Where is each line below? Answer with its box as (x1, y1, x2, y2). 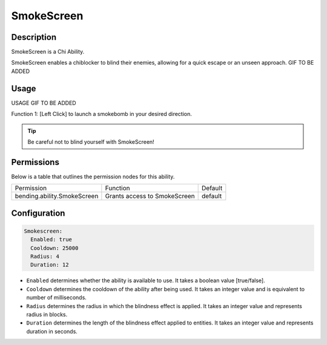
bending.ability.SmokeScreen (15, 192, 99, 201)
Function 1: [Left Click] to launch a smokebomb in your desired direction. (11, 111, 192, 118)
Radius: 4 (30, 253, 60, 260)
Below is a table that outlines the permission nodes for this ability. (11, 173, 175, 180)
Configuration (11, 208, 65, 218)
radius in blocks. (26, 311, 68, 318)
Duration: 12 (30, 262, 69, 268)
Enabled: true (30, 236, 73, 243)
